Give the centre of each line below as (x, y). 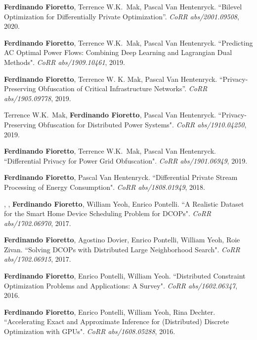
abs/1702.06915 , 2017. (38, 259)
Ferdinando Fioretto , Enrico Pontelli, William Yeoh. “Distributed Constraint (125, 276)
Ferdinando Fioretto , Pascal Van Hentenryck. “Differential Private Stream (121, 177)
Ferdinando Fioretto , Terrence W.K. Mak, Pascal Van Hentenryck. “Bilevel (123, 6)
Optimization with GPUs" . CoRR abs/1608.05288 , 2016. (90, 331)
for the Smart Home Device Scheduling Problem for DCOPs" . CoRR (108, 213)
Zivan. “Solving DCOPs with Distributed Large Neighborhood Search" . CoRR (122, 249)
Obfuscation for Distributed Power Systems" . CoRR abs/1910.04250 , (142, 124)
